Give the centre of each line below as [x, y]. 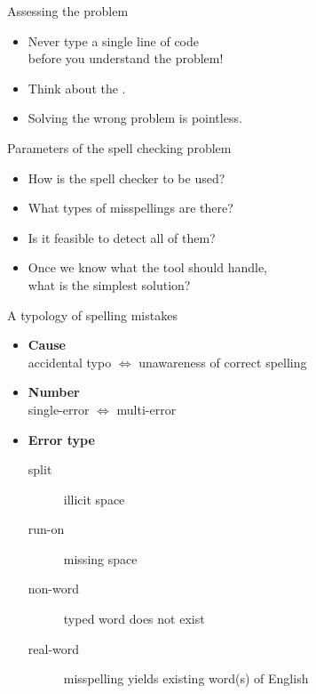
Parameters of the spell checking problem [119, 147]
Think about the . [77, 88]
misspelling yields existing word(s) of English [186, 678]
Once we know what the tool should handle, [147, 267]
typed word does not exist [134, 619]
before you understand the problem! [126, 58]
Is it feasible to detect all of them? [122, 237]
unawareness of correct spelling [223, 362]
